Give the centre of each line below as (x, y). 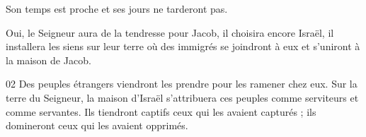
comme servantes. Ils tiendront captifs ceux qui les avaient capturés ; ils (161, 111)
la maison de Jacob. (48, 60)
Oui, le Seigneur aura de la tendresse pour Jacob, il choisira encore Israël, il (170, 32)
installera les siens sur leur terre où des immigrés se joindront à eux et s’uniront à (183, 46)
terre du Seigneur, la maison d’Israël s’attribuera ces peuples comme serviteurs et (182, 97)
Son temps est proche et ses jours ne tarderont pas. (117, 8)
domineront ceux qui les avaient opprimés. (97, 125)
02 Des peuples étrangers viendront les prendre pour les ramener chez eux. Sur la (182, 84)
